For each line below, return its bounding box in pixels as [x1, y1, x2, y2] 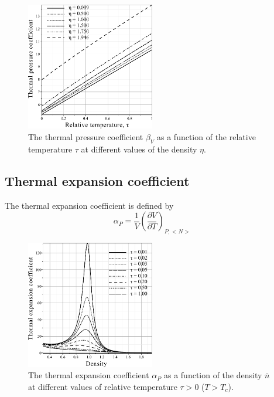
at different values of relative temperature [28, 380, 177, 392]
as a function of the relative [157, 131, 256, 143]
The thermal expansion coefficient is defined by [5, 199, 174, 211]
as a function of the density [163, 369, 262, 381]
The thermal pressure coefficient [28, 131, 143, 143]
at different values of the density [81, 142, 197, 155]
